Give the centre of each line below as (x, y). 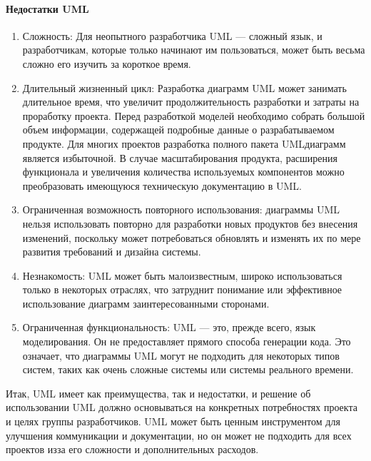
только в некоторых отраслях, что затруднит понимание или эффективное (182, 289)
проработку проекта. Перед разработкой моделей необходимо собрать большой (194, 115)
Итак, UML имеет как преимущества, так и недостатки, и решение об (158, 393)
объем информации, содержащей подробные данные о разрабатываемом (178, 130)
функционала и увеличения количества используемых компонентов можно (183, 172)
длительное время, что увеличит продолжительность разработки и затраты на (191, 102)
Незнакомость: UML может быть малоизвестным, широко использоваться (182, 275)
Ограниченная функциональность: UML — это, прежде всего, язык (169, 327)
